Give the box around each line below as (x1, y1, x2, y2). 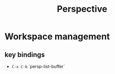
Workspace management (4, 31, 110, 42)
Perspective (57, 3, 108, 15)
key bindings (4, 50, 45, 59)
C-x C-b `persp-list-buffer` (11, 64, 65, 69)
